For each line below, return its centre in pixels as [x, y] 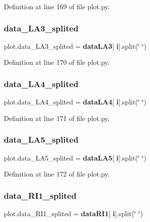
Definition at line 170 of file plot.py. [57, 62]
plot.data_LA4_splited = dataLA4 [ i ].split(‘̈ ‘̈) [75, 102]
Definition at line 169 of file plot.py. [57, 6]
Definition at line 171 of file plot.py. [57, 118]
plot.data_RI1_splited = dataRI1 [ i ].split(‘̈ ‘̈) [74, 214]
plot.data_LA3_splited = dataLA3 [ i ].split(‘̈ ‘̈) [75, 46]
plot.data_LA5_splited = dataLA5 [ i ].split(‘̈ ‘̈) [75, 157]
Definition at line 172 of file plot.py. [57, 174]
